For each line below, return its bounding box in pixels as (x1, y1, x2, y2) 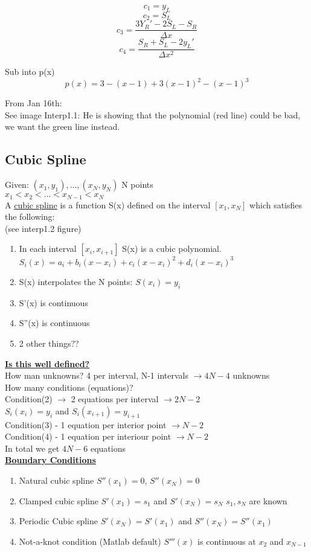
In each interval (19, 242, 77, 255)
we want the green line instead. (5, 120, 120, 133)
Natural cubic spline (19, 474, 94, 487)
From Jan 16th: (5, 97, 62, 109)
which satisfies (249, 198, 303, 211)
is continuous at (197, 534, 256, 547)
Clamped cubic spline (19, 494, 98, 507)
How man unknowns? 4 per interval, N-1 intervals (5, 369, 188, 382)
